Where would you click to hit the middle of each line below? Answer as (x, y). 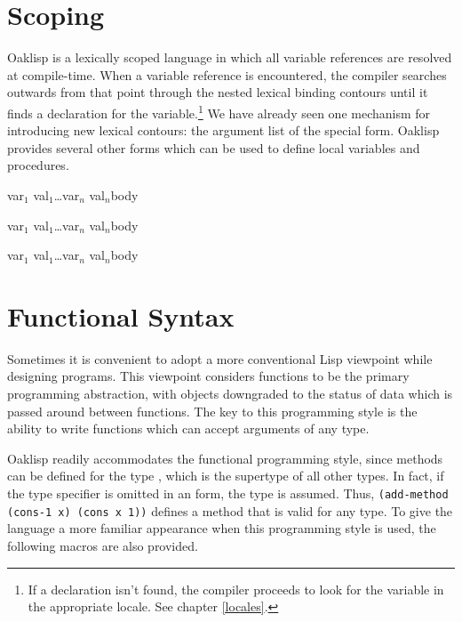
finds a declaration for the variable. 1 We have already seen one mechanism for (219, 111)
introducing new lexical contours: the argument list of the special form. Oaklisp (223, 130)
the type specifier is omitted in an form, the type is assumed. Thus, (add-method (228, 493)
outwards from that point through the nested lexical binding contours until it (218, 92)
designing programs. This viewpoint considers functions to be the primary (208, 376)
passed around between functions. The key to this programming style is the (212, 411)
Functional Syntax (121, 315)
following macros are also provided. (103, 545)
